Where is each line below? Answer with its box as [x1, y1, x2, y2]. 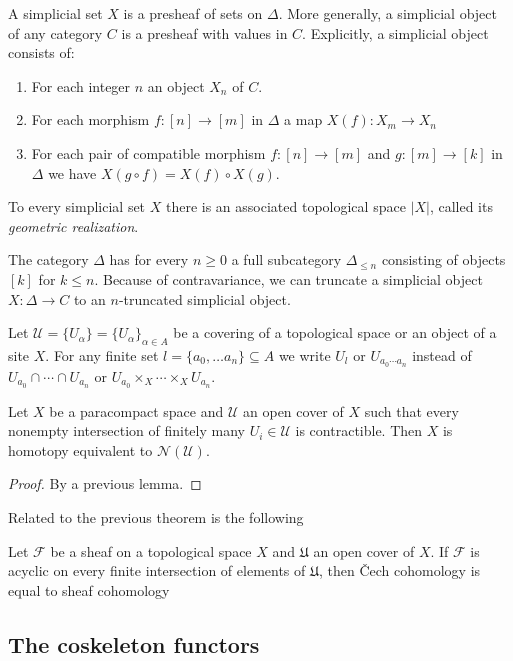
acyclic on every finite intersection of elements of [8, 560, 306, 581]
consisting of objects [381, 249, 506, 270]
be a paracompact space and [49, 400, 224, 421]
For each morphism [31, 109, 150, 130]
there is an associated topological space [165, 196, 406, 217]
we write [278, 344, 331, 365]
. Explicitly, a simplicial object [302, 22, 489, 43]
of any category [8, 22, 103, 43]
